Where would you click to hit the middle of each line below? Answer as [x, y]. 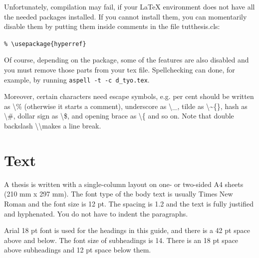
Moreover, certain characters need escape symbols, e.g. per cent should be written [129, 96]
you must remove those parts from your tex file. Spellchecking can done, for [120, 70]
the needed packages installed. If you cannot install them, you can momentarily [126, 16]
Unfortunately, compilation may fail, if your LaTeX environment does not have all [129, 6]
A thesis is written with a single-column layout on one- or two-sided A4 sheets [124, 184]
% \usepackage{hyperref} [45, 44]
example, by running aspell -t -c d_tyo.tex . [77, 79]
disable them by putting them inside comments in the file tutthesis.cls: [112, 26]
